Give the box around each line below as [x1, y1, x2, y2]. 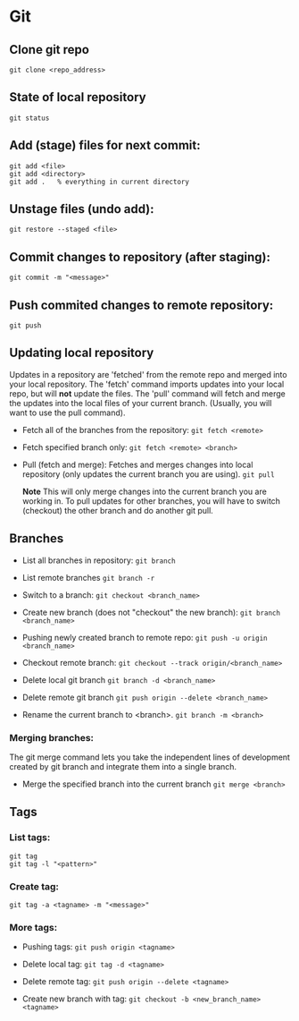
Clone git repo [9, 42, 89, 57]
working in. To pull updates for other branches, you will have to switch [21, 495, 281, 506]
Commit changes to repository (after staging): [9, 249, 270, 265]
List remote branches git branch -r [21, 572, 155, 583]
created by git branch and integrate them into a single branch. [9, 761, 237, 771]
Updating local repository [9, 345, 154, 361]
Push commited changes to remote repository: [9, 297, 274, 312]
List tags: [9, 831, 51, 844]
